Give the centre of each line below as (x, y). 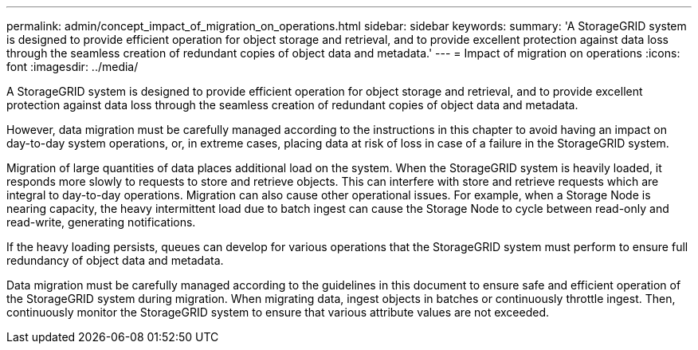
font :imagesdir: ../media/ (73, 67)
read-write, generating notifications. (101, 222)
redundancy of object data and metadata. (115, 260)
